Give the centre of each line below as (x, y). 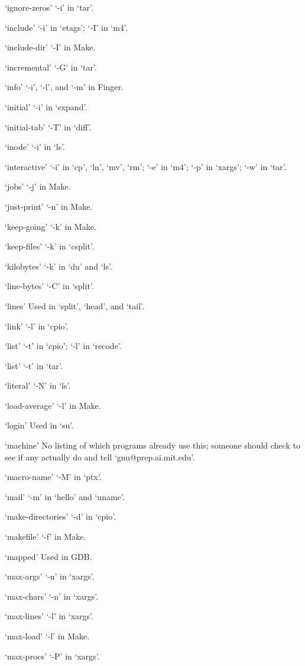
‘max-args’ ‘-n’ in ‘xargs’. (50, 576)
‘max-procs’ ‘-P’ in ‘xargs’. (52, 656)
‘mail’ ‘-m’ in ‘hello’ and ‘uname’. (65, 496)
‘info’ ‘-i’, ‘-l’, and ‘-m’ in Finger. (64, 87)
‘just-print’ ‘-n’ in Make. (49, 206)
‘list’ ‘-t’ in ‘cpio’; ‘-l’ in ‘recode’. (63, 346)
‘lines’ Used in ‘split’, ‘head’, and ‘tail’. (74, 305)
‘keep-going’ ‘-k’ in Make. (51, 226)
